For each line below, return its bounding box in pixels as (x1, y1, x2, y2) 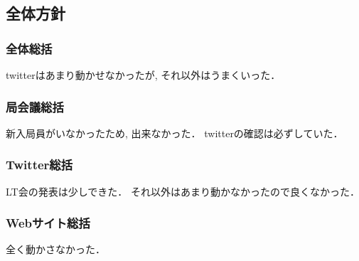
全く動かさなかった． (6, 242, 105, 257)
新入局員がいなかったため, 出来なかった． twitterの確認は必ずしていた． (6, 125, 343, 140)
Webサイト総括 (6, 214, 90, 232)
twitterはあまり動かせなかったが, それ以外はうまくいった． (6, 68, 281, 82)
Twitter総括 (6, 156, 73, 174)
